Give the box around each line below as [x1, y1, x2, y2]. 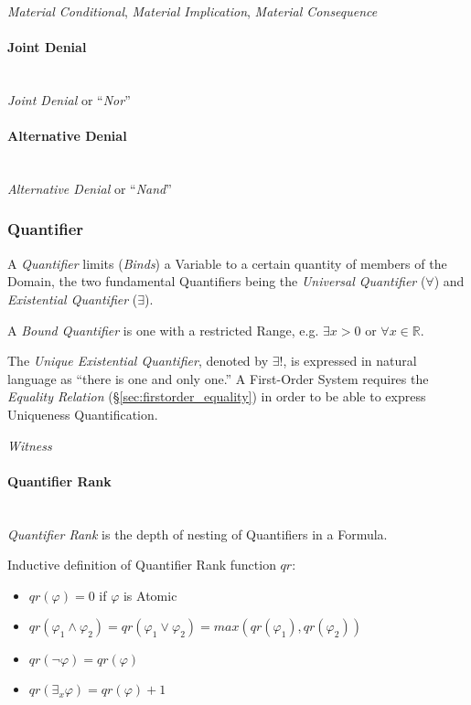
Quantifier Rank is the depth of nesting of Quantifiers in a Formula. [7, 524, 388, 543]
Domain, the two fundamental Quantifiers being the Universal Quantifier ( [7, 272, 426, 291]
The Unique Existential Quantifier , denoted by [7, 351, 269, 370]
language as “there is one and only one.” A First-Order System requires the [7, 369, 429, 388]
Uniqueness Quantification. [7, 404, 158, 423]
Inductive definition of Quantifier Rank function [7, 555, 276, 574]
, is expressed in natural [283, 351, 417, 370]
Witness [7, 435, 52, 454]
